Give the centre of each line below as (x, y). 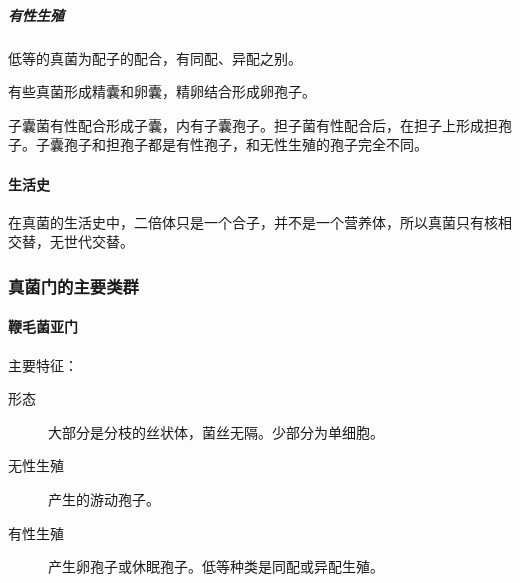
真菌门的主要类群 (73, 285)
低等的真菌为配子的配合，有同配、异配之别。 (155, 57)
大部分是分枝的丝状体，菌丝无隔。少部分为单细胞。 (216, 431)
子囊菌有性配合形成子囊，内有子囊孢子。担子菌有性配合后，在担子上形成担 (253, 124)
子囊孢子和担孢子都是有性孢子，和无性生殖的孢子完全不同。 (231, 144)
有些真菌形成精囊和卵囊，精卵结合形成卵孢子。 (162, 91)
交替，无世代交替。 (71, 241)
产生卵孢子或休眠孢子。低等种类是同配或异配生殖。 (216, 566)
